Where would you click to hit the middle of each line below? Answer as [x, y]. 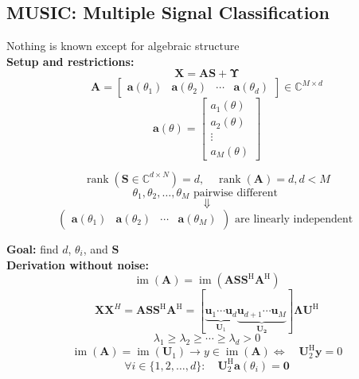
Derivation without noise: [78, 264]
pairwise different [235, 193]
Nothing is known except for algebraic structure [123, 46]
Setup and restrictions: [70, 61]
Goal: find [33, 248]
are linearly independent [294, 219]
